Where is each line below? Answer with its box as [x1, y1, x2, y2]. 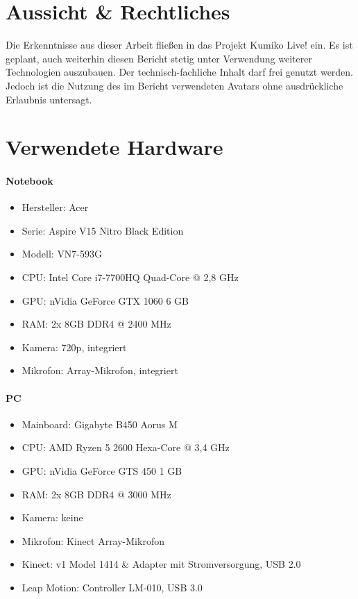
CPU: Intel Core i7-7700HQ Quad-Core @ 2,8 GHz [22, 270, 239, 285]
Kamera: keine [22, 510, 83, 525]
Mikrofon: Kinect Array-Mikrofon [22, 533, 164, 548]
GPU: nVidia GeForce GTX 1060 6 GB [22, 293, 189, 307]
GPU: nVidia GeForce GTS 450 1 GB [22, 464, 182, 478]
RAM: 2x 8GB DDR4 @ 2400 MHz [22, 317, 171, 331]
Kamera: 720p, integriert [22, 339, 127, 354]
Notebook [6, 174, 53, 188]
